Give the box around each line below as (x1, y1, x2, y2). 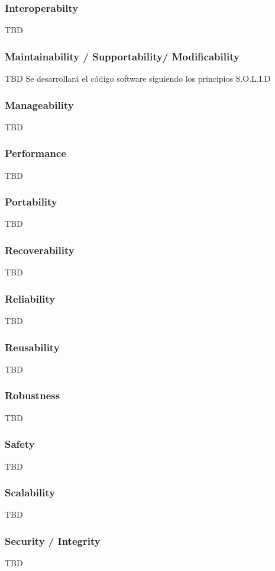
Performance (5, 146, 66, 161)
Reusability (5, 339, 60, 354)
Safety (5, 437, 35, 451)
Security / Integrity (5, 533, 101, 548)
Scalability (5, 485, 56, 500)
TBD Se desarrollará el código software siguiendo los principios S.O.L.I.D (5, 72, 271, 85)
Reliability (5, 291, 56, 306)
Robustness (5, 388, 60, 403)
